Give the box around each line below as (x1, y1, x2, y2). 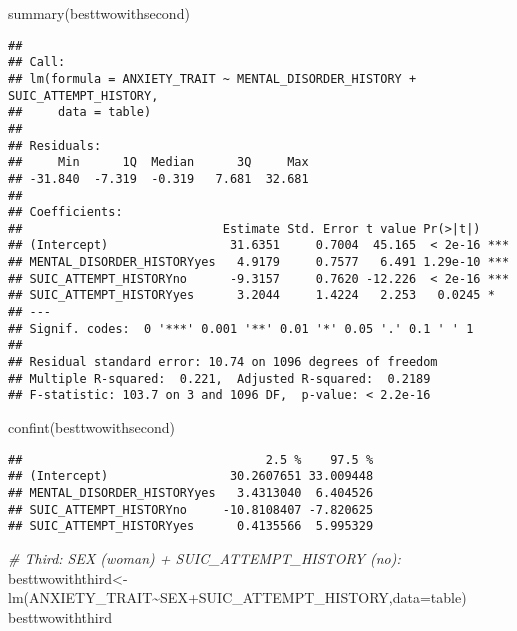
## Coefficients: (8, 205, 123, 220)
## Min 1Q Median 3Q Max (8, 155, 309, 170)
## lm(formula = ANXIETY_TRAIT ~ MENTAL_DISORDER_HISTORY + (8, 71, 417, 86)
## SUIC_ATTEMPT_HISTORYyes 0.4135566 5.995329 (8, 519, 374, 534)
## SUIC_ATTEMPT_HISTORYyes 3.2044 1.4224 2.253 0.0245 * (8, 288, 495, 303)
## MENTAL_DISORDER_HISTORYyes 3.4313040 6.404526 (8, 485, 374, 500)
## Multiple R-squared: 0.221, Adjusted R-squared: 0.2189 (8, 371, 431, 386)
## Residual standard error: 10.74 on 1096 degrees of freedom (8, 355, 438, 370)
